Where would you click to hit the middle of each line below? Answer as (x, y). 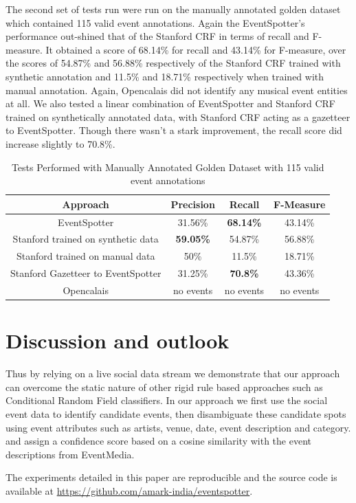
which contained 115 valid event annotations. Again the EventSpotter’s (155, 22)
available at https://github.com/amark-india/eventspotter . (129, 490)
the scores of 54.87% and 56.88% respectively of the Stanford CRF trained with (173, 63)
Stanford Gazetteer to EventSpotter (86, 273)
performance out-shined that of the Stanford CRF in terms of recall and (157, 36)
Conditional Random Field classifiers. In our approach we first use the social (167, 400)
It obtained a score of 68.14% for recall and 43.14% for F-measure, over (196, 49)
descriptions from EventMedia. (70, 454)
